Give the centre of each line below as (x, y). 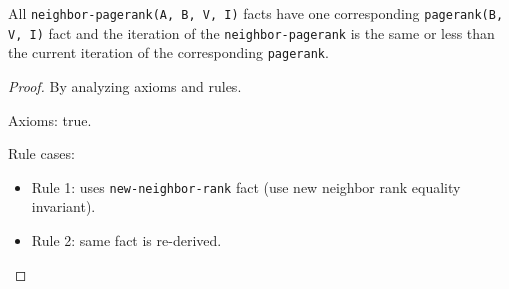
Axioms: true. (50, 119)
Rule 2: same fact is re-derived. (126, 240)
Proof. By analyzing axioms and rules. (125, 85)
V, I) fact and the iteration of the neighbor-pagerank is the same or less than (251, 32)
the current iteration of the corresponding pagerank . (168, 52)
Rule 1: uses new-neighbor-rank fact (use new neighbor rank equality (246, 186)
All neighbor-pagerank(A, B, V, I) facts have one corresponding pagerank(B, (256, 13)
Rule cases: (41, 153)
